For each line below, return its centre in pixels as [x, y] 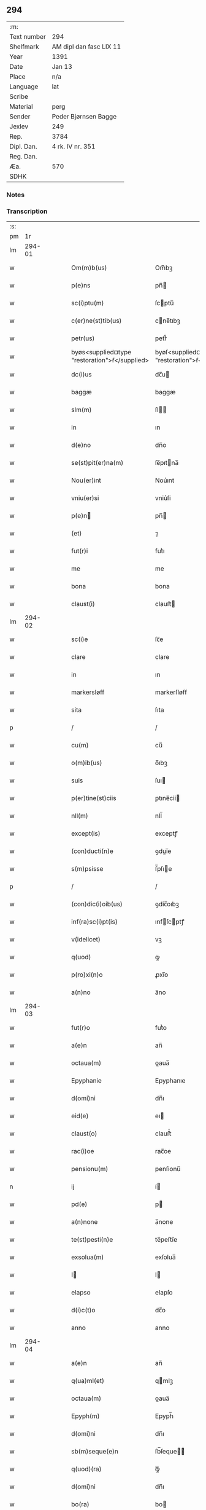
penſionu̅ [168, 1169]
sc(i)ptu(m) [88, 303]
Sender [20, 116]
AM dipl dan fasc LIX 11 [86, 47]
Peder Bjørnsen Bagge [84, 116]
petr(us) [83, 338]
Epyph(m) [86, 1416]
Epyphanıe [170, 1081]
